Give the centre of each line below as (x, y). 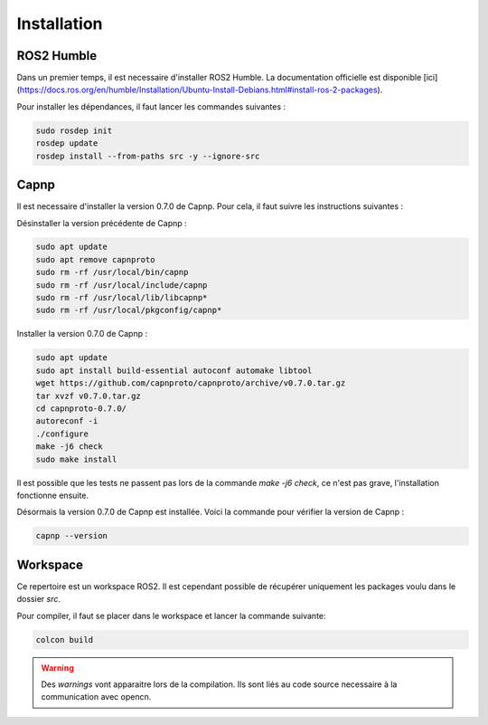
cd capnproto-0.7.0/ (81, 408)
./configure (62, 434)
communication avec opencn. (96, 697)
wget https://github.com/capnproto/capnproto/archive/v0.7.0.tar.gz (191, 383)
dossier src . (38, 599)
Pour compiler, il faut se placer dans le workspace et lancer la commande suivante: (171, 615)
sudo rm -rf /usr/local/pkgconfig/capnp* (129, 310)
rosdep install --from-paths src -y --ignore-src (148, 156)
